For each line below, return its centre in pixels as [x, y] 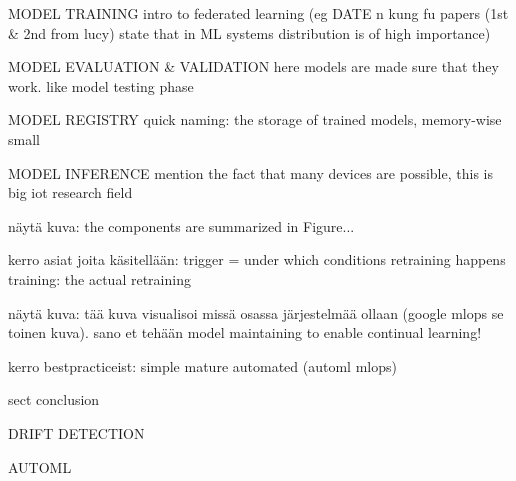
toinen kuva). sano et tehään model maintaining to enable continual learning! [245, 332]
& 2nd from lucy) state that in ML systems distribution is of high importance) [249, 32]
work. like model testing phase [101, 85]
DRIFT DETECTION [76, 432]
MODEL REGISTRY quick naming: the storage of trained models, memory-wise [255, 119]
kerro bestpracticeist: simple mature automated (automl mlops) [202, 365]
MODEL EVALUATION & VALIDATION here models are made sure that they [253, 66]
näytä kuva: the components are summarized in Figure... [181, 225]
